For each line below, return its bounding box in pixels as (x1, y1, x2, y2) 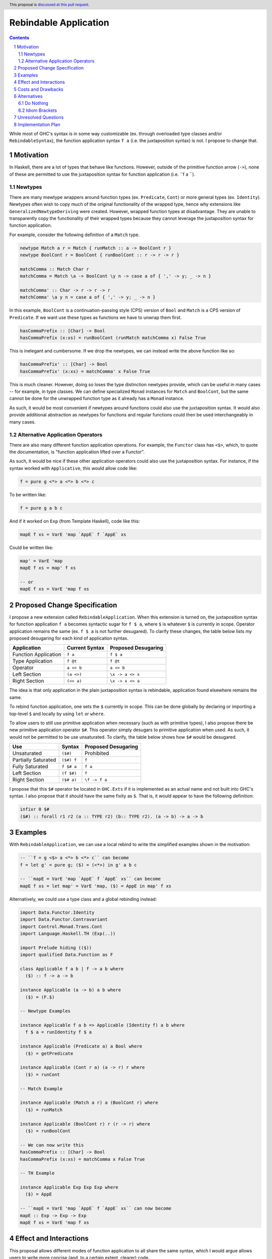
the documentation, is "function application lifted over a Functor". (9, 449, 145, 455)
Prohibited (85, 750, 109, 757)
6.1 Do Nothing (18, 100, 49, 106)
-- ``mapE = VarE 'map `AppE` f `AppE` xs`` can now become (20, 1206, 172, 1211)
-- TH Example (20, 1170, 55, 1176)
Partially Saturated (12, 756, 56, 763)
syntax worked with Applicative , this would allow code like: (9, 465, 138, 471)
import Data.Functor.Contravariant (20, 917, 108, 923)
